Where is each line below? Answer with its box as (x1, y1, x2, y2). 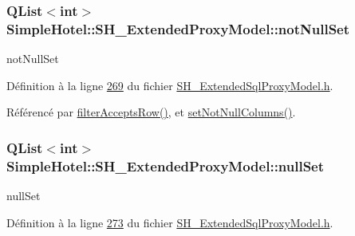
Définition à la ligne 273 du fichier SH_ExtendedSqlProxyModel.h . (6, 214, 333, 230)
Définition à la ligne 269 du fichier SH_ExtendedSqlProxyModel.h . (6, 77, 333, 93)
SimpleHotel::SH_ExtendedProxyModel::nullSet (6, 155, 325, 175)
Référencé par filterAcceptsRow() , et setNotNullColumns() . (6, 104, 296, 120)
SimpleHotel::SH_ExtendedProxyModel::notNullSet (6, 18, 350, 38)
